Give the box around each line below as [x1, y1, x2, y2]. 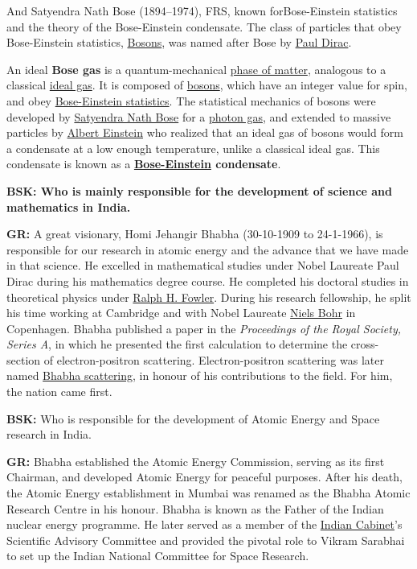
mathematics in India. [6, 198, 131, 215]
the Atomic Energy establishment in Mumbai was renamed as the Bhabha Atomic [6, 484, 411, 501]
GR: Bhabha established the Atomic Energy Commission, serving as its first [6, 452, 385, 469]
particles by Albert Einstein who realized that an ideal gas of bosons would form [6, 124, 403, 141]
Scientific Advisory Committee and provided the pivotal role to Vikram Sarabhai [6, 531, 405, 548]
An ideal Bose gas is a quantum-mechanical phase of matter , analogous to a [6, 60, 386, 77]
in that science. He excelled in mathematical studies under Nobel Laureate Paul [6, 257, 399, 274]
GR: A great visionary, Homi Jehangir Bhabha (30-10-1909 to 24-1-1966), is [6, 225, 383, 242]
